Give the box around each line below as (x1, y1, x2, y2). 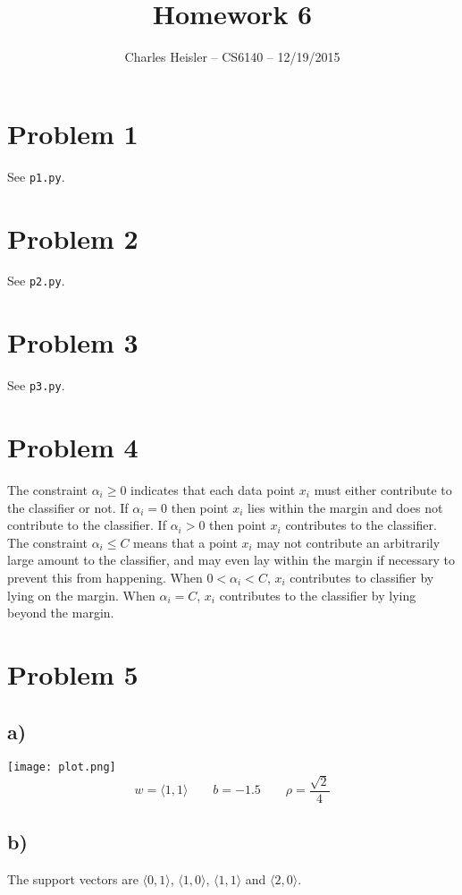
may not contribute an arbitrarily (256, 533, 441, 551)
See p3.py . (7, 376, 65, 395)
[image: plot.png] (7, 761, 116, 774)
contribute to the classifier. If (7, 516, 166, 534)
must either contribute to (314, 481, 452, 499)
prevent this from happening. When (7, 567, 203, 586)
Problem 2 (7, 219, 139, 256)
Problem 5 (7, 655, 139, 692)
